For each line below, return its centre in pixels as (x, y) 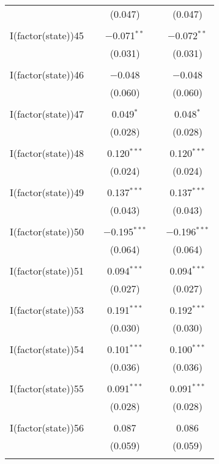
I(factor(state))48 (47, 153)
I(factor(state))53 (47, 310)
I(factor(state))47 (47, 114)
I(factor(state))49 (47, 192)
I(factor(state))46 (47, 74)
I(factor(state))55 (47, 388)
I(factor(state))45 (47, 35)
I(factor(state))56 (47, 428)
